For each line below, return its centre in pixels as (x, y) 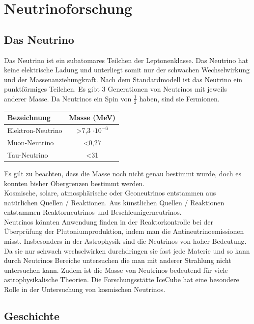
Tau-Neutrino (28, 154)
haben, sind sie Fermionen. (179, 98)
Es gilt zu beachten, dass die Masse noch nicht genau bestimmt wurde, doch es (123, 173)
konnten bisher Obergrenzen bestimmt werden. (74, 183)
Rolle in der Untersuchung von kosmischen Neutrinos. (85, 289)
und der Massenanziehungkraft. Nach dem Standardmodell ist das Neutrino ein (123, 79)
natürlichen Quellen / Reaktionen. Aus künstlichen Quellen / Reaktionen (114, 202)
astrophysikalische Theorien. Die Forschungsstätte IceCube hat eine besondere (122, 279)
